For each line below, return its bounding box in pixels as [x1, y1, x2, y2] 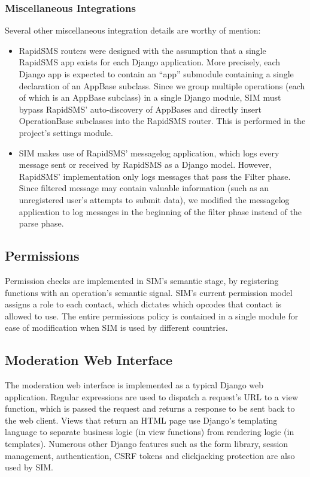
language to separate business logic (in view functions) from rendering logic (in [5, 425, 294, 438]
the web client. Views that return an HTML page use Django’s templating [5, 413, 278, 426]
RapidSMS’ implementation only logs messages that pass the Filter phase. [19, 170, 291, 182]
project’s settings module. [19, 126, 113, 138]
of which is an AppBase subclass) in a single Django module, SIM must [19, 91, 281, 104]
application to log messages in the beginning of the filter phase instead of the [19, 205, 302, 218]
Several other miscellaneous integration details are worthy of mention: [5, 24, 261, 37]
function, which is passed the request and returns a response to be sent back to [5, 402, 295, 415]
